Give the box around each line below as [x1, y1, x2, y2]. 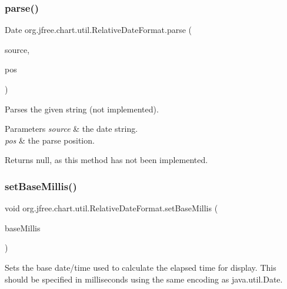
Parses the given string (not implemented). [5, 102, 159, 115]
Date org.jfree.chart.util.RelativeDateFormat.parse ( [5, 24, 192, 36]
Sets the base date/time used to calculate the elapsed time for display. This [5, 261, 276, 273]
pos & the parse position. [5, 134, 95, 146]
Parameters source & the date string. [5, 122, 138, 135]
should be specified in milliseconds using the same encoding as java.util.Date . [5, 273, 283, 285]
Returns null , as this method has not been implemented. [5, 154, 208, 166]
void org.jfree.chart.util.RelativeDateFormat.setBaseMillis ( [5, 202, 218, 214]
